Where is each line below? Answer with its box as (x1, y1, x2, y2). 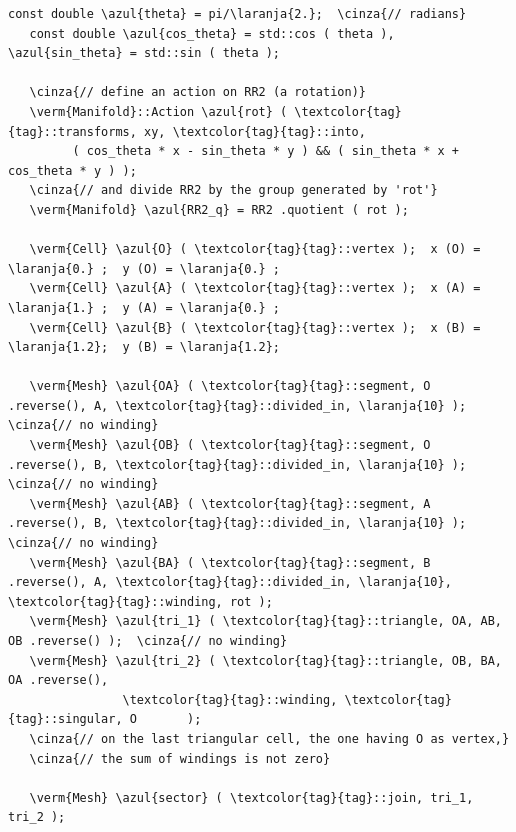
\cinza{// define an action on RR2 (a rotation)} (29, 85, 366, 100)
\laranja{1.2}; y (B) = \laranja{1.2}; (8, 340, 281, 355)
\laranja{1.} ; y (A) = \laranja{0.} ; (8, 300, 281, 315)
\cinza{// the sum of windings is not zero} (29, 751, 331, 766)
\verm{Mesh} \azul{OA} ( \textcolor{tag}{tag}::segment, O (29, 379, 431, 394)
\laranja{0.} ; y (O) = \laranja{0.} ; (8, 261, 281, 276)
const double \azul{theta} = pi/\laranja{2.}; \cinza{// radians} (8, 7, 467, 21)
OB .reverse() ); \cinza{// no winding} (8, 634, 288, 648)
